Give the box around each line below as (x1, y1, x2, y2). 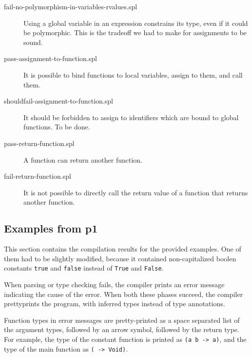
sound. (23, 37, 43, 47)
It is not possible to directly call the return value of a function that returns (23, 187, 248, 197)
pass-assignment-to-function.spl (4, 53, 97, 63)
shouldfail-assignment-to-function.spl (4, 96, 113, 106)
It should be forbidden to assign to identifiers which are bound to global (23, 112, 239, 122)
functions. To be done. (23, 122, 90, 132)
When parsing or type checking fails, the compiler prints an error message (4, 279, 225, 289)
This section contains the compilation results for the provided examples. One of (4, 244, 241, 254)
